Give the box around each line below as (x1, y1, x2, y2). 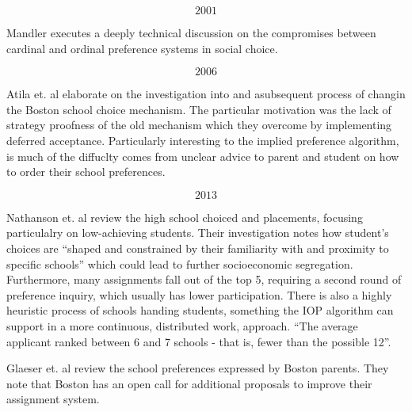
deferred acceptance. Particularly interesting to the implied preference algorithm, (6, 132, 399, 148)
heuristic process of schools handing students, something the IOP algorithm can (6, 302, 394, 319)
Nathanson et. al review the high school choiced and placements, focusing (6, 208, 363, 225)
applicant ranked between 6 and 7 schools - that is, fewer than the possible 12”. (6, 333, 391, 349)
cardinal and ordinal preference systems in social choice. (6, 40, 278, 56)
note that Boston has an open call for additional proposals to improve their (6, 375, 372, 391)
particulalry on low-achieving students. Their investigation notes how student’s (6, 224, 389, 241)
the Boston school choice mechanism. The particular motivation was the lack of (6, 101, 391, 117)
